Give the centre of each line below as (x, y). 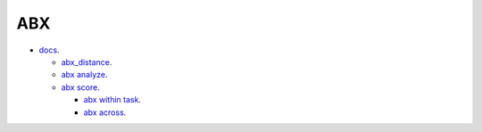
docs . (49, 50)
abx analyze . (84, 75)
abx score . (80, 87)
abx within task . (112, 100)
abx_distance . (87, 62)
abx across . (105, 112)
